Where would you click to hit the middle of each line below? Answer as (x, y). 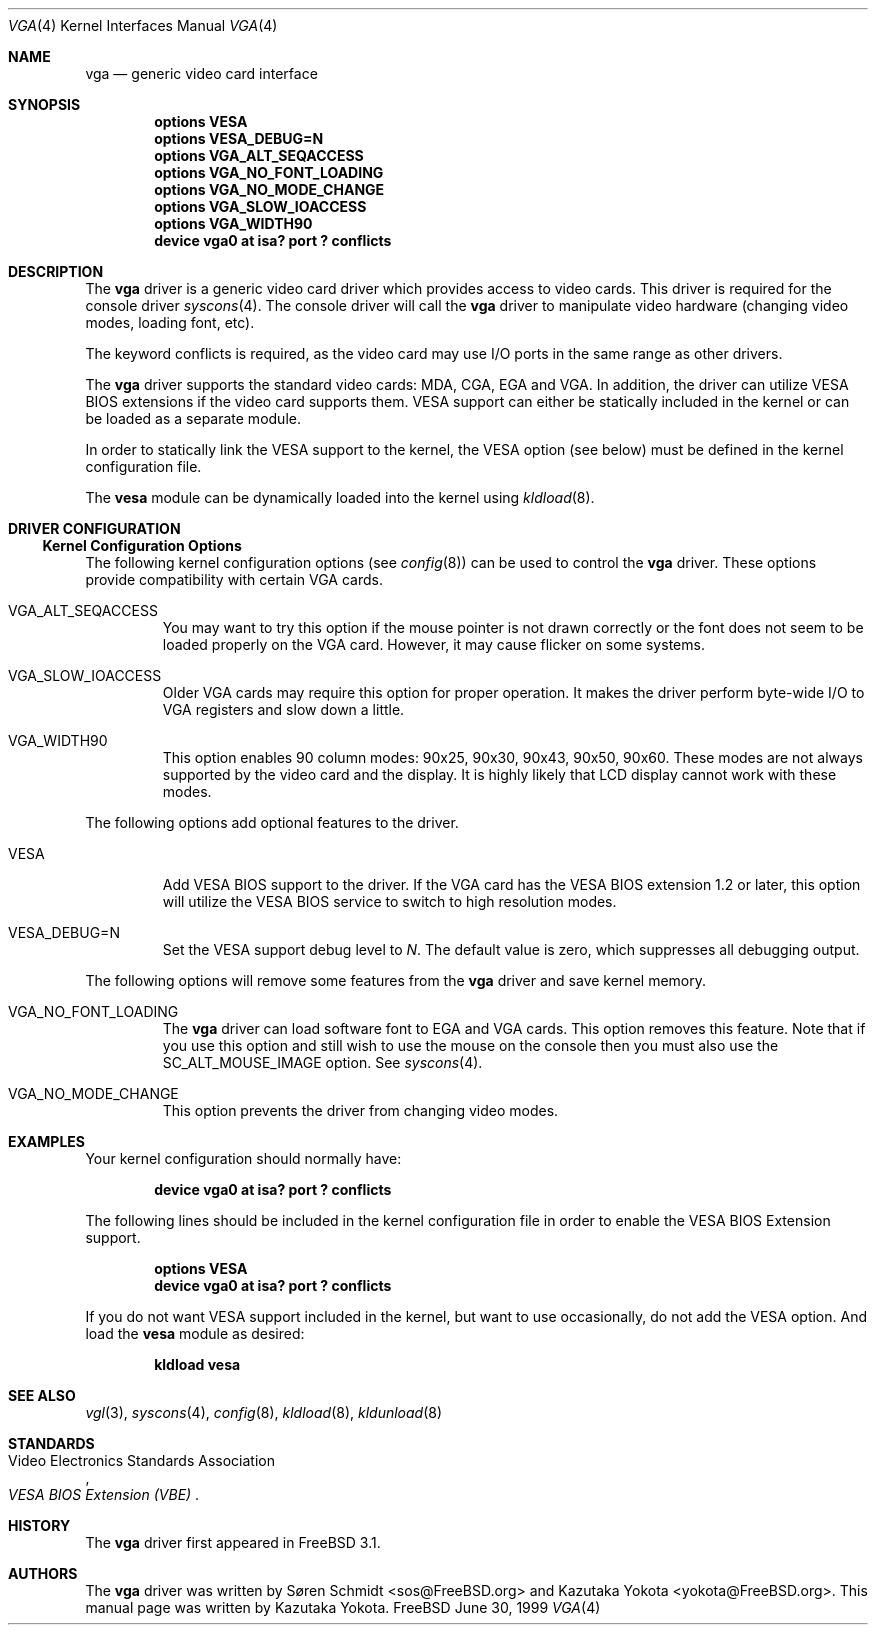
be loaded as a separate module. (193, 418)
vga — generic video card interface (201, 73)
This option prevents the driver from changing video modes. (360, 1110)
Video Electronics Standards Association (141, 1460)
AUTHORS (43, 1573)
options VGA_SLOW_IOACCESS (260, 206)
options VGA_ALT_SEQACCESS (259, 155)
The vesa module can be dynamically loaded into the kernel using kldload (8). (340, 497)
